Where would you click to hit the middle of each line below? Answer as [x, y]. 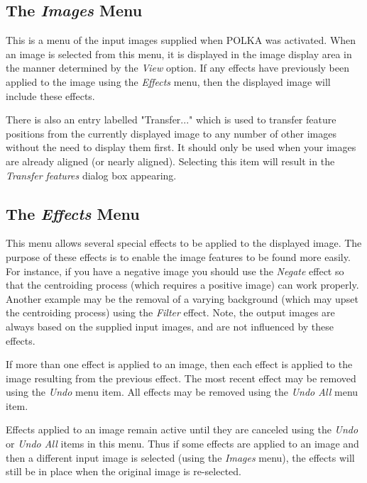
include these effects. [50, 95]
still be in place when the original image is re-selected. [124, 471]
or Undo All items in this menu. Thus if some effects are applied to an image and [182, 444]
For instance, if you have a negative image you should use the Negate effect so [175, 271]
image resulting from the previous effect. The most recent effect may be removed [181, 378]
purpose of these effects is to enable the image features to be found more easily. [178, 256]
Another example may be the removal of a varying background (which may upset [182, 298]
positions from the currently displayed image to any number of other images [171, 133]
